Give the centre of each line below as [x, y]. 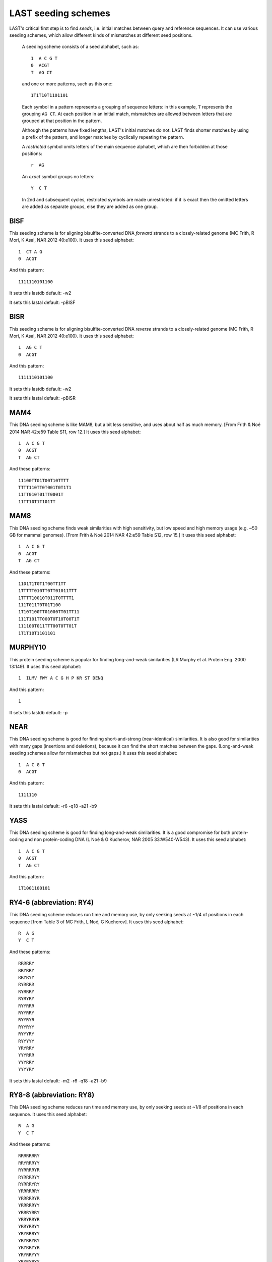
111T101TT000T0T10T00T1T [49, 619]
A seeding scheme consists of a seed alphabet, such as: [80, 47]
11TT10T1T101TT [37, 502]
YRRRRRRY [29, 1191]
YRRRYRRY [29, 1212]
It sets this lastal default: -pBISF [42, 302]
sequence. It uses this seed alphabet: [48, 1114]
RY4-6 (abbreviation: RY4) [52, 903]
